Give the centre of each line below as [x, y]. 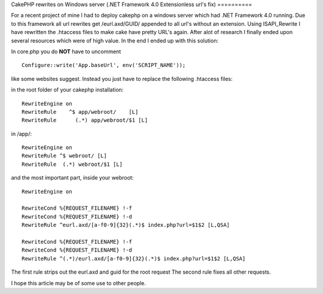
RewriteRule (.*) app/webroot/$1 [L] [85, 120]
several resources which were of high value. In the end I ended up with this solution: [115, 40]
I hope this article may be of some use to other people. [78, 283]
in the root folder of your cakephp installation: [67, 90]
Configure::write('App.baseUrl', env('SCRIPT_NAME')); [104, 65]
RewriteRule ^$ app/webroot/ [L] [80, 112]
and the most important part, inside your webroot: [72, 178]
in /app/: [22, 134]
